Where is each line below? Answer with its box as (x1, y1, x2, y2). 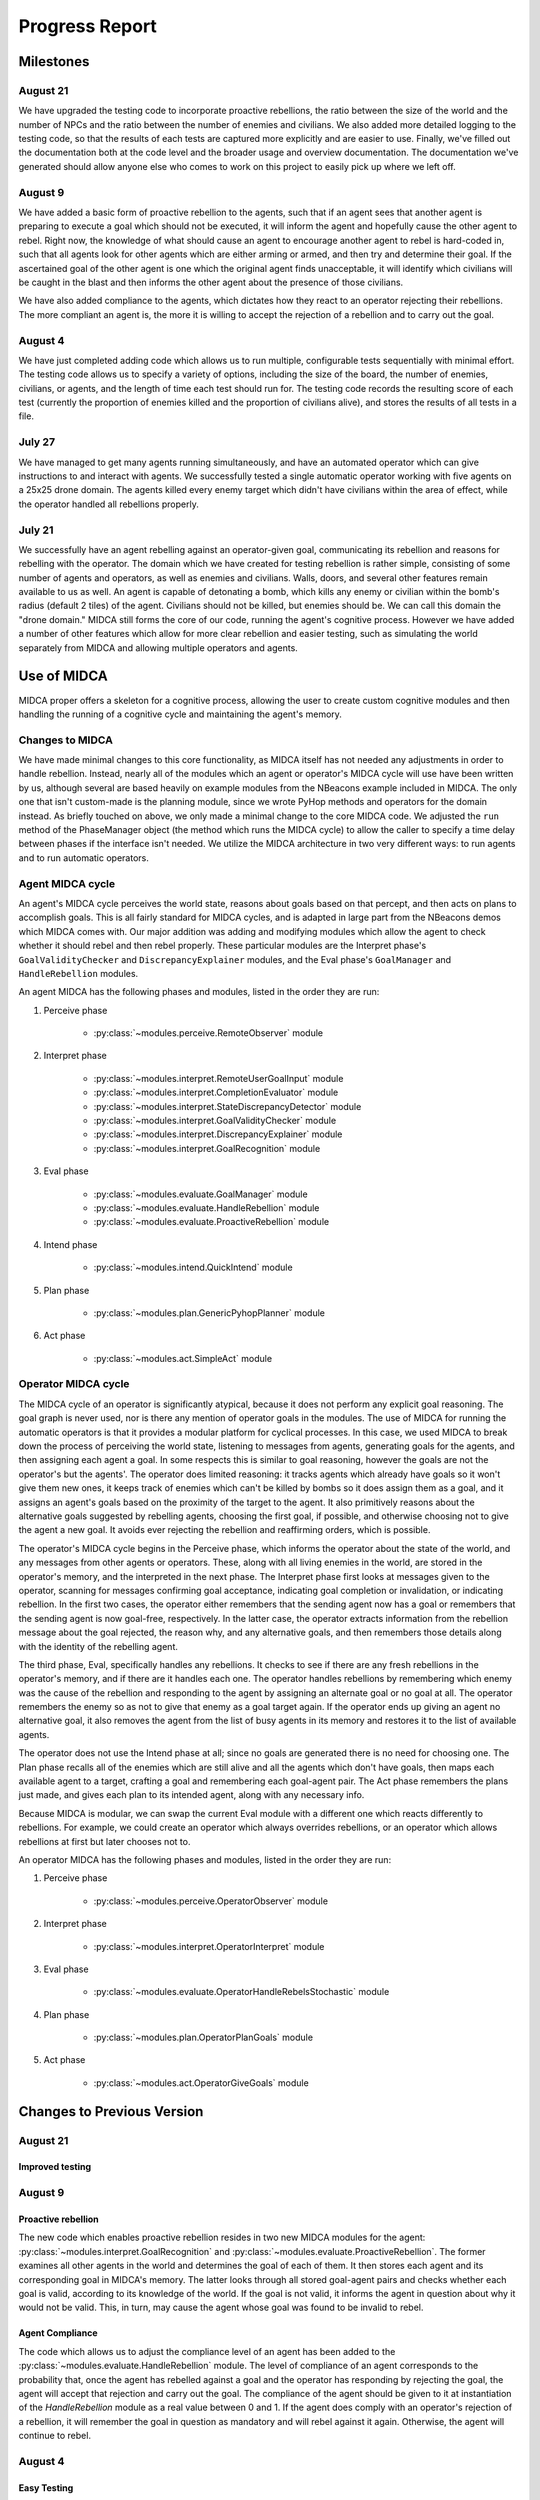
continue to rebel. (18, 2430, 92, 2442)
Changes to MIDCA (18, 733, 114, 747)
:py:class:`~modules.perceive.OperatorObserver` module (93, 1895, 329, 1907)
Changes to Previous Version (18, 2103, 204, 2120)
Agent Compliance (18, 2327, 99, 2339)
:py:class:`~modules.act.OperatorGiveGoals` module (93, 2076, 309, 2089)
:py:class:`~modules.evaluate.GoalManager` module (93, 1188, 309, 1200)
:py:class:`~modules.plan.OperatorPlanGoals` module (93, 2031, 314, 2044)
